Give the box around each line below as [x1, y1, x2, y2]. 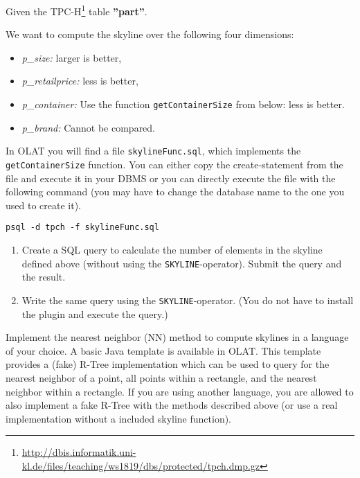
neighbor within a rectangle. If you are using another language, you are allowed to [6, 384, 354, 398]
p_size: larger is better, [21, 50, 122, 64]
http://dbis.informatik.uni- [21, 445, 136, 459]
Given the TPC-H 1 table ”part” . [6, 2, 147, 18]
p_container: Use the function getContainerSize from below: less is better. [21, 97, 345, 112]
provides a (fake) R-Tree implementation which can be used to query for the [6, 357, 330, 371]
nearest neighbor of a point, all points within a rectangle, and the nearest [6, 370, 317, 384]
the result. [21, 269, 66, 284]
